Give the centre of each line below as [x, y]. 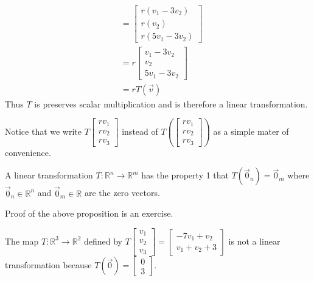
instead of [140, 131]
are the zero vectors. [122, 193]
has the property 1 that [185, 175]
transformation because [48, 265]
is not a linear [254, 241]
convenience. [28, 152]
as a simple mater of [251, 131]
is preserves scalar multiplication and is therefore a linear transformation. [171, 103]
